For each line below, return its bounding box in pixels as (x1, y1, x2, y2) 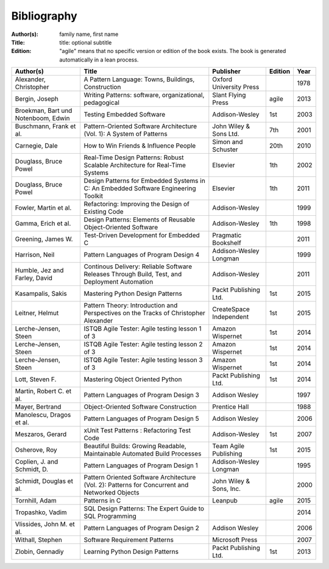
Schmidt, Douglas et (15, 477, 73, 485)
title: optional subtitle (59, 38, 112, 46)
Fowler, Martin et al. (15, 204, 72, 212)
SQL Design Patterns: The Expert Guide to (83, 504, 204, 513)
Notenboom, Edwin (15, 114, 70, 123)
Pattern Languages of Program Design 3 (83, 391, 199, 399)
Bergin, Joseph (15, 95, 59, 103)
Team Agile (212, 442, 245, 451)
